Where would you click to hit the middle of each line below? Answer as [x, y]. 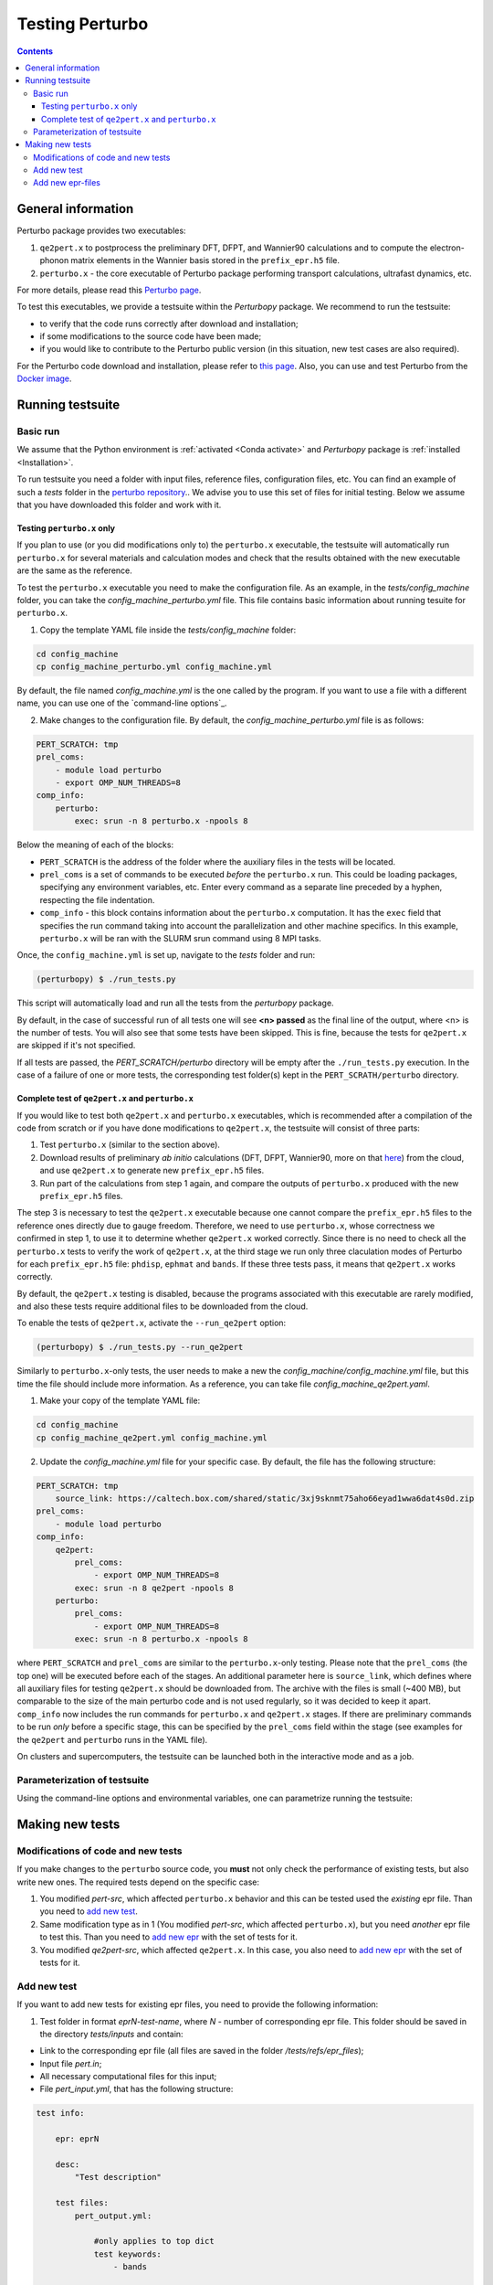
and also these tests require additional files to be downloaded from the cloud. [163, 1306]
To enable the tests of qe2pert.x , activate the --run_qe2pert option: [152, 1323]
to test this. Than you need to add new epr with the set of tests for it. [169, 1937]
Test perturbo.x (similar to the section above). [130, 1145]
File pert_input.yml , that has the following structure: [136, 2089]
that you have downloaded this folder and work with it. [119, 505]
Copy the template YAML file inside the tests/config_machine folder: [168, 630]
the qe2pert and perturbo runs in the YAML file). [112, 1739]
